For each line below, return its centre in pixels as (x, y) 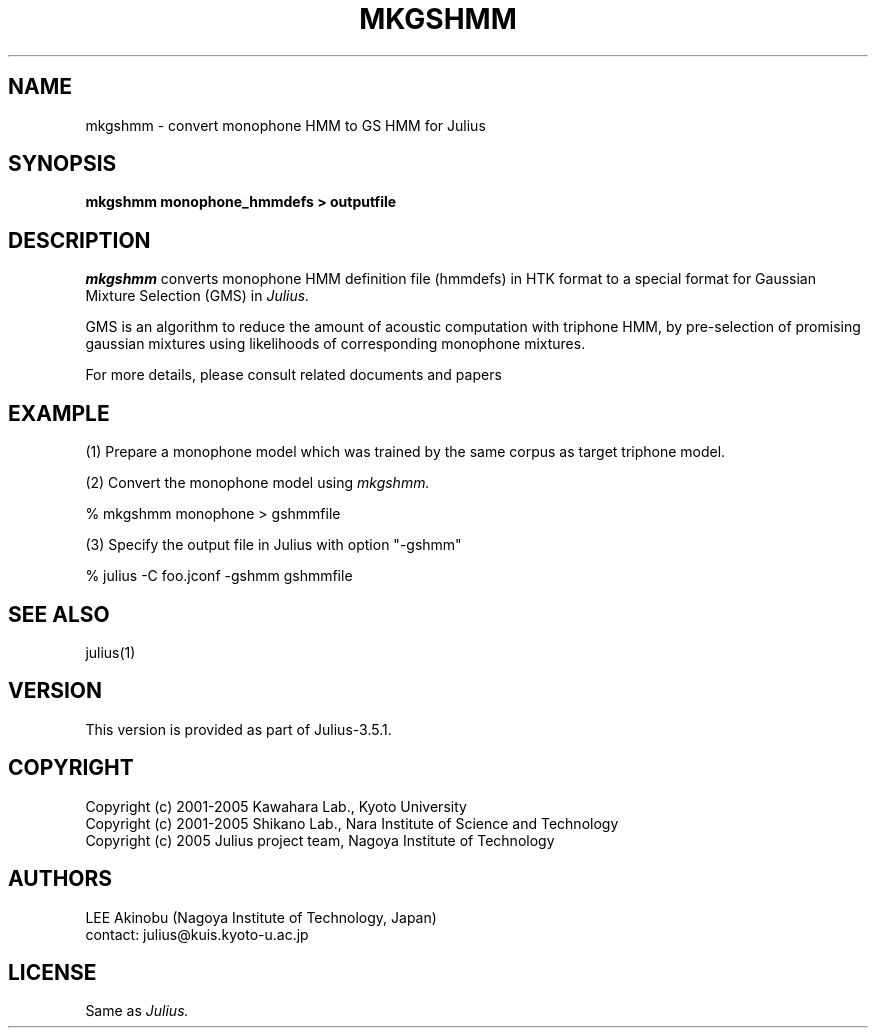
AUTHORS (60, 879)
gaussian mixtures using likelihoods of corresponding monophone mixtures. (335, 344)
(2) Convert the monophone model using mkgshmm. (257, 483)
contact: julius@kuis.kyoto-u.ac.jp (197, 934)
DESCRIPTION (79, 240)
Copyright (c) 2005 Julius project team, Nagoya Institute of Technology (320, 840)
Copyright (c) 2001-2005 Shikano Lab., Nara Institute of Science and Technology (352, 823)
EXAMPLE (59, 413)
